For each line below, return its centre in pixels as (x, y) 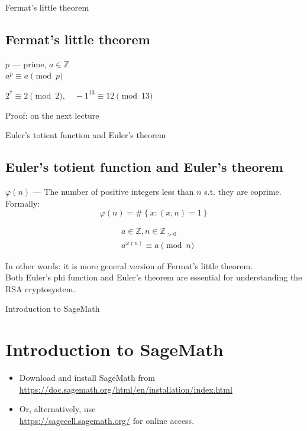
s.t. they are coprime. (243, 191)
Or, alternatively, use (57, 409)
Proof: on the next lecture (52, 115)
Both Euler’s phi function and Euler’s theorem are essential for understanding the (154, 277)
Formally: (23, 203)
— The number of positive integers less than (113, 191)
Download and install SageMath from (87, 378)
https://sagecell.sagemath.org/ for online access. (107, 420)
